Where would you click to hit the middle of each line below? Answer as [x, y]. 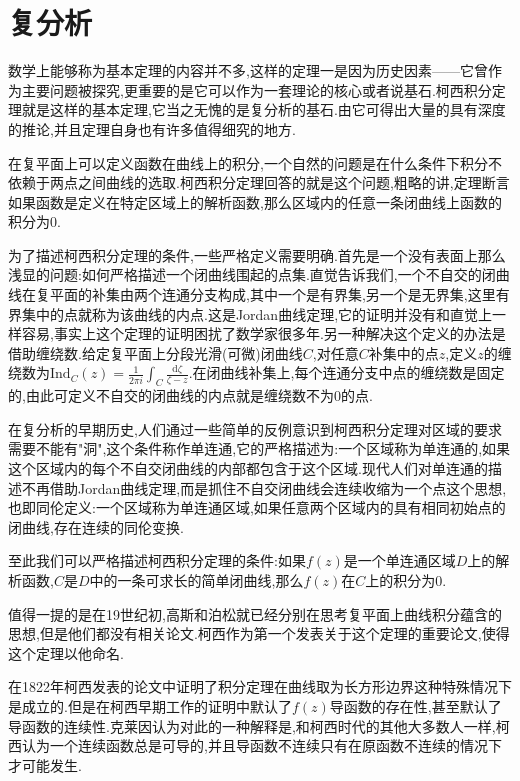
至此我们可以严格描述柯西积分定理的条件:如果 [157, 560]
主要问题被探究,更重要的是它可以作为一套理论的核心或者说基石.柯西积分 [256, 89]
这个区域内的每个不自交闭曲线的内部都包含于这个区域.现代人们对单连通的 [248, 468]
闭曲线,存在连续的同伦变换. [96, 526]
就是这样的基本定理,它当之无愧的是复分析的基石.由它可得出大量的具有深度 [263, 109]
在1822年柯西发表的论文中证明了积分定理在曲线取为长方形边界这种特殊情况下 [260, 686]
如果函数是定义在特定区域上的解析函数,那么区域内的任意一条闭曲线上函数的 [255, 201]
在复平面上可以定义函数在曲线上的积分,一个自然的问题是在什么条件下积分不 [255, 162]
